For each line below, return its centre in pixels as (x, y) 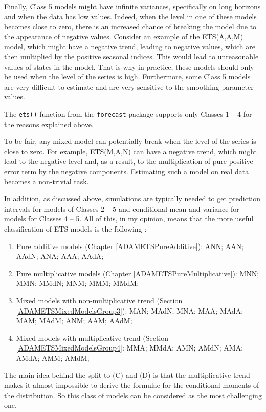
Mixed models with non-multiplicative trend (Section (99, 300)
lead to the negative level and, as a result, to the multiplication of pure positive (129, 161)
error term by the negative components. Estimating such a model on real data (127, 171)
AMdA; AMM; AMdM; (53, 357)
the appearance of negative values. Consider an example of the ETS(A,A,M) (124, 36)
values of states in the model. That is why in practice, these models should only (129, 66)
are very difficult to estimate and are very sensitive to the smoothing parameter (129, 86)
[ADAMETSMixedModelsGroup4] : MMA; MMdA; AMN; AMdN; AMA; (130, 348)
